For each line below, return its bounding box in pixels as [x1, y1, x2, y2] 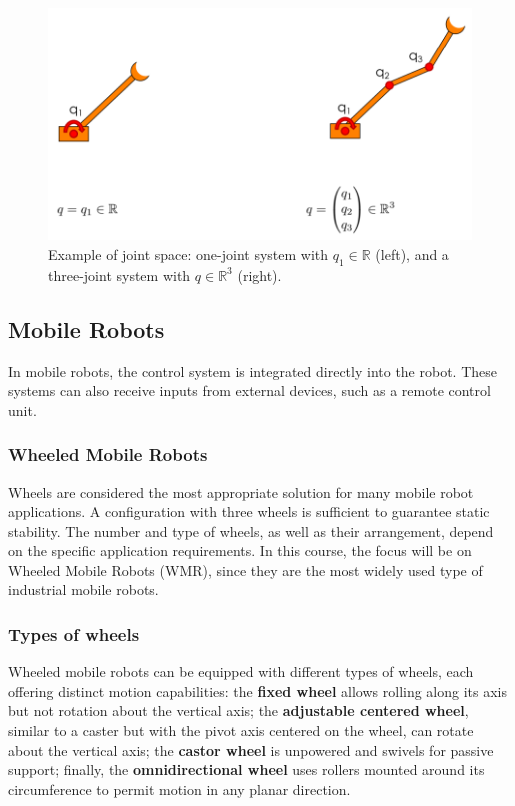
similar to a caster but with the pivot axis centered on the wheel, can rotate [8, 720, 474, 741]
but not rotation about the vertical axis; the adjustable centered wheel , [8, 700, 469, 721]
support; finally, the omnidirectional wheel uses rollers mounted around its [8, 759, 485, 780]
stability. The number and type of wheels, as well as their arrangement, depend [8, 520, 494, 541]
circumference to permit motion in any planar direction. [8, 778, 351, 799]
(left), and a [375, 243, 449, 264]
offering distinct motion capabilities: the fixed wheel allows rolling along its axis [8, 680, 508, 701]
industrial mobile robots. [8, 579, 159, 600]
